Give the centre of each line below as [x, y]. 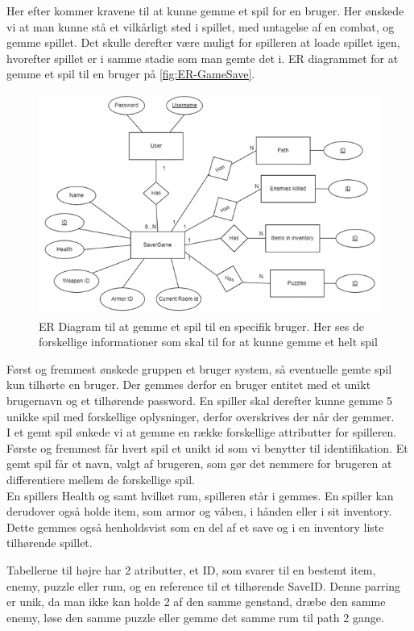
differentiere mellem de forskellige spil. [101, 479]
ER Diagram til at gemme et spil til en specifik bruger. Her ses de [201, 326]
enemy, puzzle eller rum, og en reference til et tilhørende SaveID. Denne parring [204, 585]
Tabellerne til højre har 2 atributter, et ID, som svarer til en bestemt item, [191, 569]
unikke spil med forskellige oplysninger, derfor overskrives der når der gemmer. [201, 416]
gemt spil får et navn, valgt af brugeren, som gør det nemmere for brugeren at [199, 464]
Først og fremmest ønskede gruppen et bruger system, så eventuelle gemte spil [199, 368]
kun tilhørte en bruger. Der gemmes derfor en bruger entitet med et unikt [189, 384]
